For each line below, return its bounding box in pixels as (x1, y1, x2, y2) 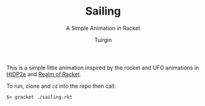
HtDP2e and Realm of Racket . (6, 70, 82, 77)
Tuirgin (94, 36, 112, 43)
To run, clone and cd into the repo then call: (6, 82, 116, 90)
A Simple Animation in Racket (66, 24, 141, 32)
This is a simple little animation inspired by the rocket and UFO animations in (6, 64, 199, 71)
